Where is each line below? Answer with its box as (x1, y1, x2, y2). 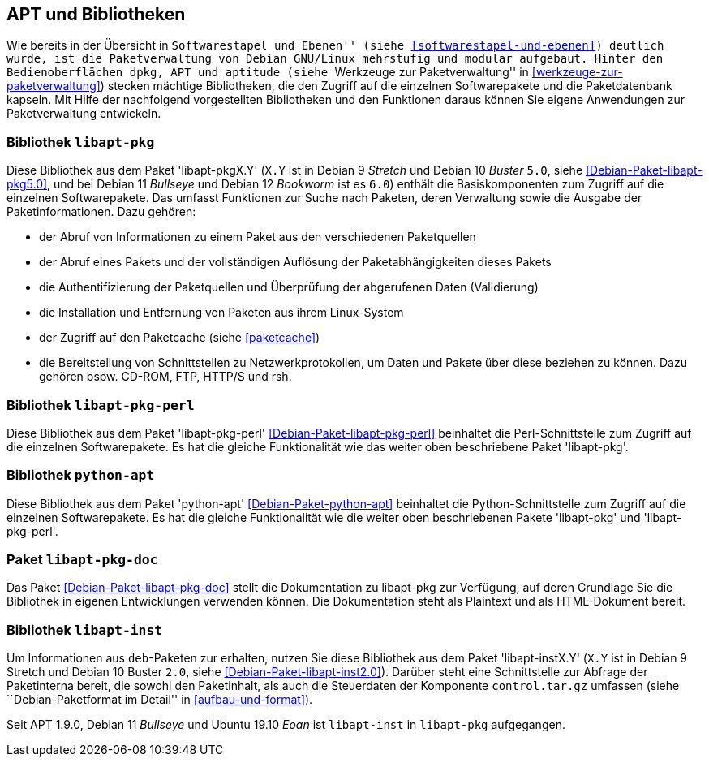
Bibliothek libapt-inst (6, 621, 163, 638)
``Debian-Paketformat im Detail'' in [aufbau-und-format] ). (6, 692, 313, 707)
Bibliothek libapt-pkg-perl (6, 396, 195, 413)
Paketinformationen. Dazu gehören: (6, 205, 196, 219)
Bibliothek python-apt (6, 467, 155, 484)
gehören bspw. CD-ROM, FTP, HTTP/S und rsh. (39, 369, 292, 384)
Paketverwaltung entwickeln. (6, 106, 161, 121)
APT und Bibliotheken (6, 4, 186, 24)
